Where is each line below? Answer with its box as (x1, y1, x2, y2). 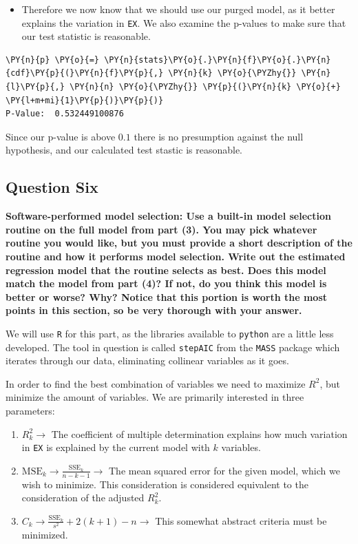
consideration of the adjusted (21, 490, 145, 505)
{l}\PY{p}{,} (6, 82, 65, 92)
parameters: (6, 404, 55, 418)
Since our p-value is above (6, 129, 116, 143)
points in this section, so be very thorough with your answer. (6, 303, 302, 317)
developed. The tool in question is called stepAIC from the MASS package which (6, 339, 340, 354)
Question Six (6, 176, 98, 198)
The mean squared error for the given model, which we (109, 463, 340, 477)
